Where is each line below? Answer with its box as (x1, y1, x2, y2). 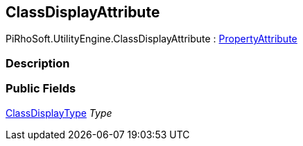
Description (6, 56, 70, 70)
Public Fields (6, 81, 76, 96)
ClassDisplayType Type (6, 106, 112, 119)
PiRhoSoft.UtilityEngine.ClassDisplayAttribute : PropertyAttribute (6, 33, 297, 45)
